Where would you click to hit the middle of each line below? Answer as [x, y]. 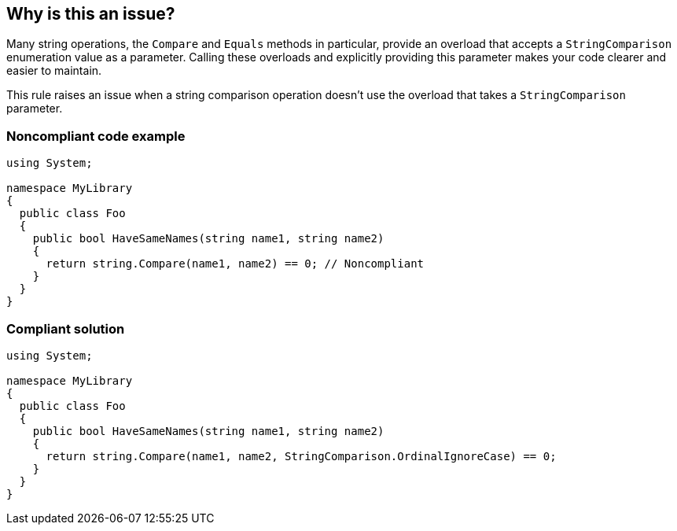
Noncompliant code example [96, 136]
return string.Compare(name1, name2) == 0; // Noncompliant [235, 264]
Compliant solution [66, 328]
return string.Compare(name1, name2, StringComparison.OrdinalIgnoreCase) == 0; [301, 456]
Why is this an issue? [91, 14]
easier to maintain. [54, 71]
